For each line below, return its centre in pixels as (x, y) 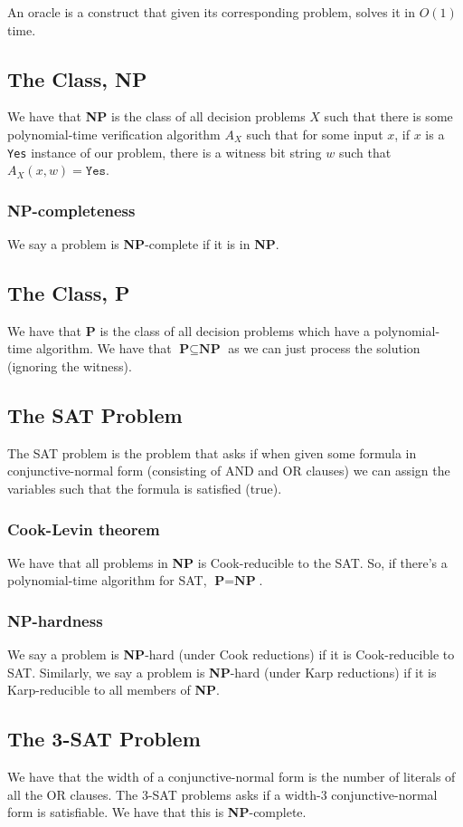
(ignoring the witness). (70, 366)
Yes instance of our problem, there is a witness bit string (165, 152)
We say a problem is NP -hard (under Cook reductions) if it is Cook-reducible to (231, 654)
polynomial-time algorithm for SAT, (107, 580)
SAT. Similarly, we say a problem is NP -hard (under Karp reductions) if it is (222, 672)
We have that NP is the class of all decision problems (156, 116)
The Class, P (69, 293)
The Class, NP (77, 78)
